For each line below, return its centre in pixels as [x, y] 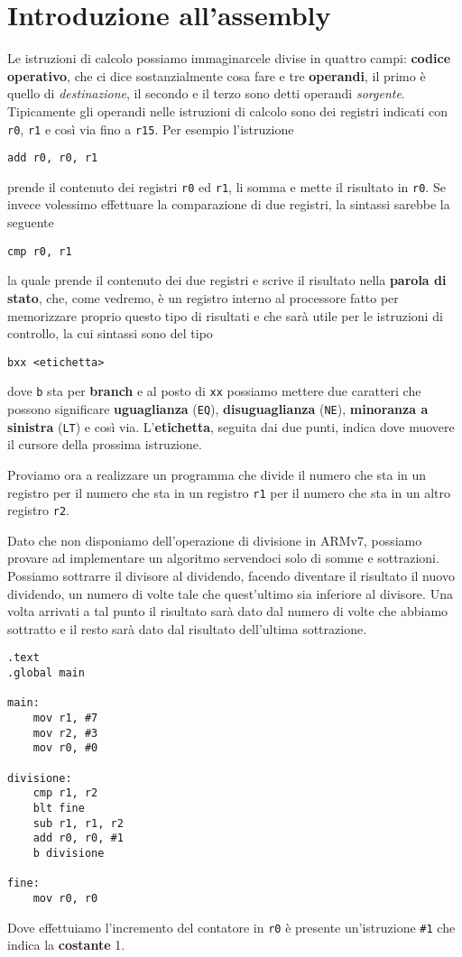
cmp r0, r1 [40, 251]
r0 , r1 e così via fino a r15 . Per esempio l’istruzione [151, 129]
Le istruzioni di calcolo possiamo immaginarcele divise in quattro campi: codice [229, 58]
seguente [31, 222]
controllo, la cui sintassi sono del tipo [110, 333]
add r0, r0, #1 [78, 838]
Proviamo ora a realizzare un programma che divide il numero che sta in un [217, 474]
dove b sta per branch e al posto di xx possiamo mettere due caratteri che [214, 391]
